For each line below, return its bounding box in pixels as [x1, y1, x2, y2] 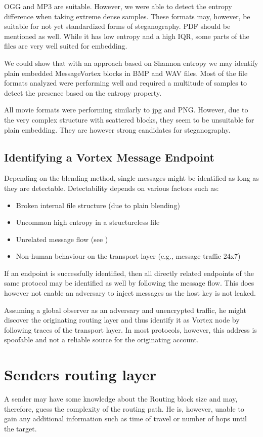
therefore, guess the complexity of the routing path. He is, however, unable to [4, 403, 244, 414]
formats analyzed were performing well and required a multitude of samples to [4, 77, 247, 88]
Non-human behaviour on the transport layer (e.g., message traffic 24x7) [16, 251, 241, 261]
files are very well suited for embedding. [4, 41, 127, 51]
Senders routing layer [4, 364, 157, 385]
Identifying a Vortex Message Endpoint [4, 149, 214, 165]
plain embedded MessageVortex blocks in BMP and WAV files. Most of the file [4, 67, 248, 78]
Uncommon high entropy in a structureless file [16, 217, 160, 227]
